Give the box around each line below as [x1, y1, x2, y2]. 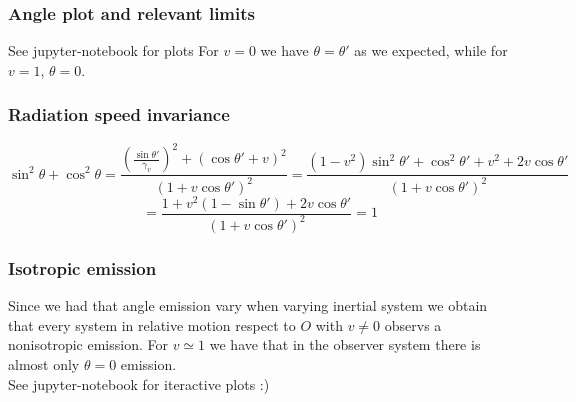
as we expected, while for [354, 40, 508, 61]
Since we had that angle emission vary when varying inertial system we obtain [8, 295, 488, 316]
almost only [8, 353, 80, 374]
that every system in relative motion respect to [8, 314, 296, 335]
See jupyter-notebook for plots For [8, 40, 219, 61]
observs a [384, 314, 442, 335]
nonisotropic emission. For [8, 334, 168, 355]
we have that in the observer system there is [209, 334, 481, 355]
